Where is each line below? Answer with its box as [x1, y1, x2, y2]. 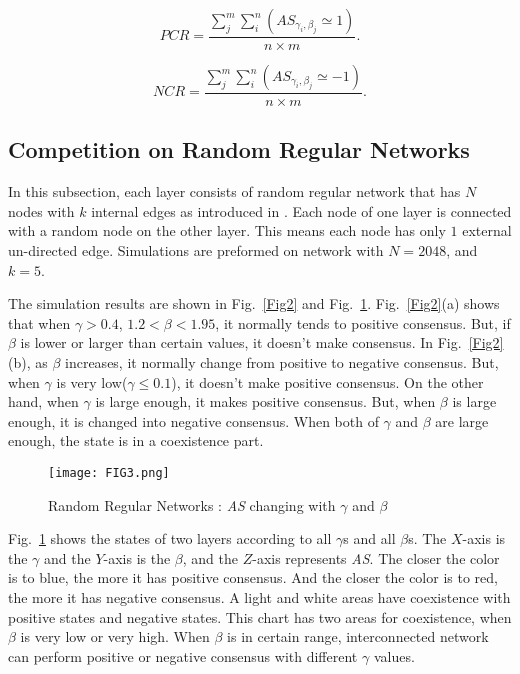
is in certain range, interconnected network [227, 626, 489, 647]
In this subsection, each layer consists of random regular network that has [8, 181, 461, 202]
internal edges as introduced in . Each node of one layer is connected [91, 200, 512, 221]
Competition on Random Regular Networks [8, 134, 470, 165]
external [462, 220, 512, 241]
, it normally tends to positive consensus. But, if [215, 312, 511, 333]
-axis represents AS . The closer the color [252, 547, 500, 568]
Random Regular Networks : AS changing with [48, 494, 336, 515]
